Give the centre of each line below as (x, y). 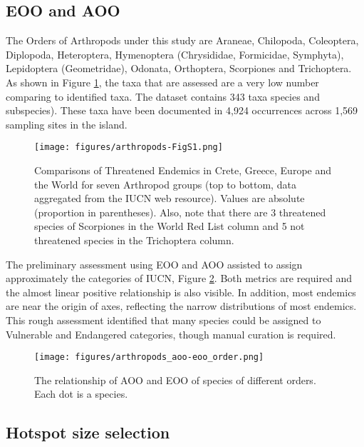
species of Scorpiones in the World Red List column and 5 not (170, 226)
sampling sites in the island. (67, 124)
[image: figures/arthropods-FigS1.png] (129, 147)
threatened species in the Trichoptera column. (134, 240)
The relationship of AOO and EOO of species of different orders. (175, 380)
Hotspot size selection (88, 432)
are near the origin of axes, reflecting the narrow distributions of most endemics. (181, 306)
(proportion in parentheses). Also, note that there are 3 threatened (180, 212)
